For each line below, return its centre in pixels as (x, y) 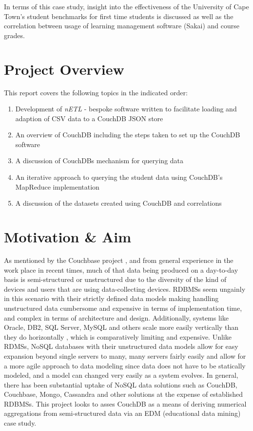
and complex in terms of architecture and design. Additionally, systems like (116, 317)
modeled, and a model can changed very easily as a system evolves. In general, (121, 375)
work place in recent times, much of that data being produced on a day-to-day (121, 269)
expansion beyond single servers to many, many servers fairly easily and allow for (125, 356)
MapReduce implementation (57, 186)
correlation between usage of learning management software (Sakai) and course (122, 26)
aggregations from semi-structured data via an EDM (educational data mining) (122, 413)
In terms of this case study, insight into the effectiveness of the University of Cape (126, 6)
